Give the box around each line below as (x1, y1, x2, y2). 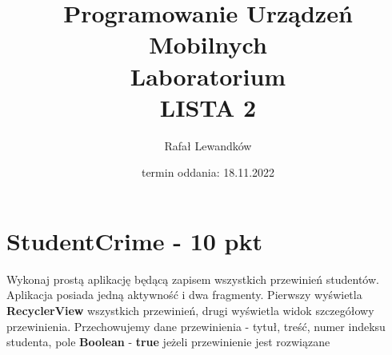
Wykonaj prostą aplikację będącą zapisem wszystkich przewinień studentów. (6, 270, 379, 287)
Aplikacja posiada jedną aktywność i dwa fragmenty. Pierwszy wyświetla (6, 286, 362, 303)
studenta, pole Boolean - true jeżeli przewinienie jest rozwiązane (6, 333, 330, 350)
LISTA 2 (159, 90, 257, 123)
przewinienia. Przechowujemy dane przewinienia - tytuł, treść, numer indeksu (6, 317, 386, 334)
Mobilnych (149, 28, 267, 61)
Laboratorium (130, 59, 286, 92)
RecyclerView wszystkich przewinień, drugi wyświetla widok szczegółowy (6, 302, 374, 318)
